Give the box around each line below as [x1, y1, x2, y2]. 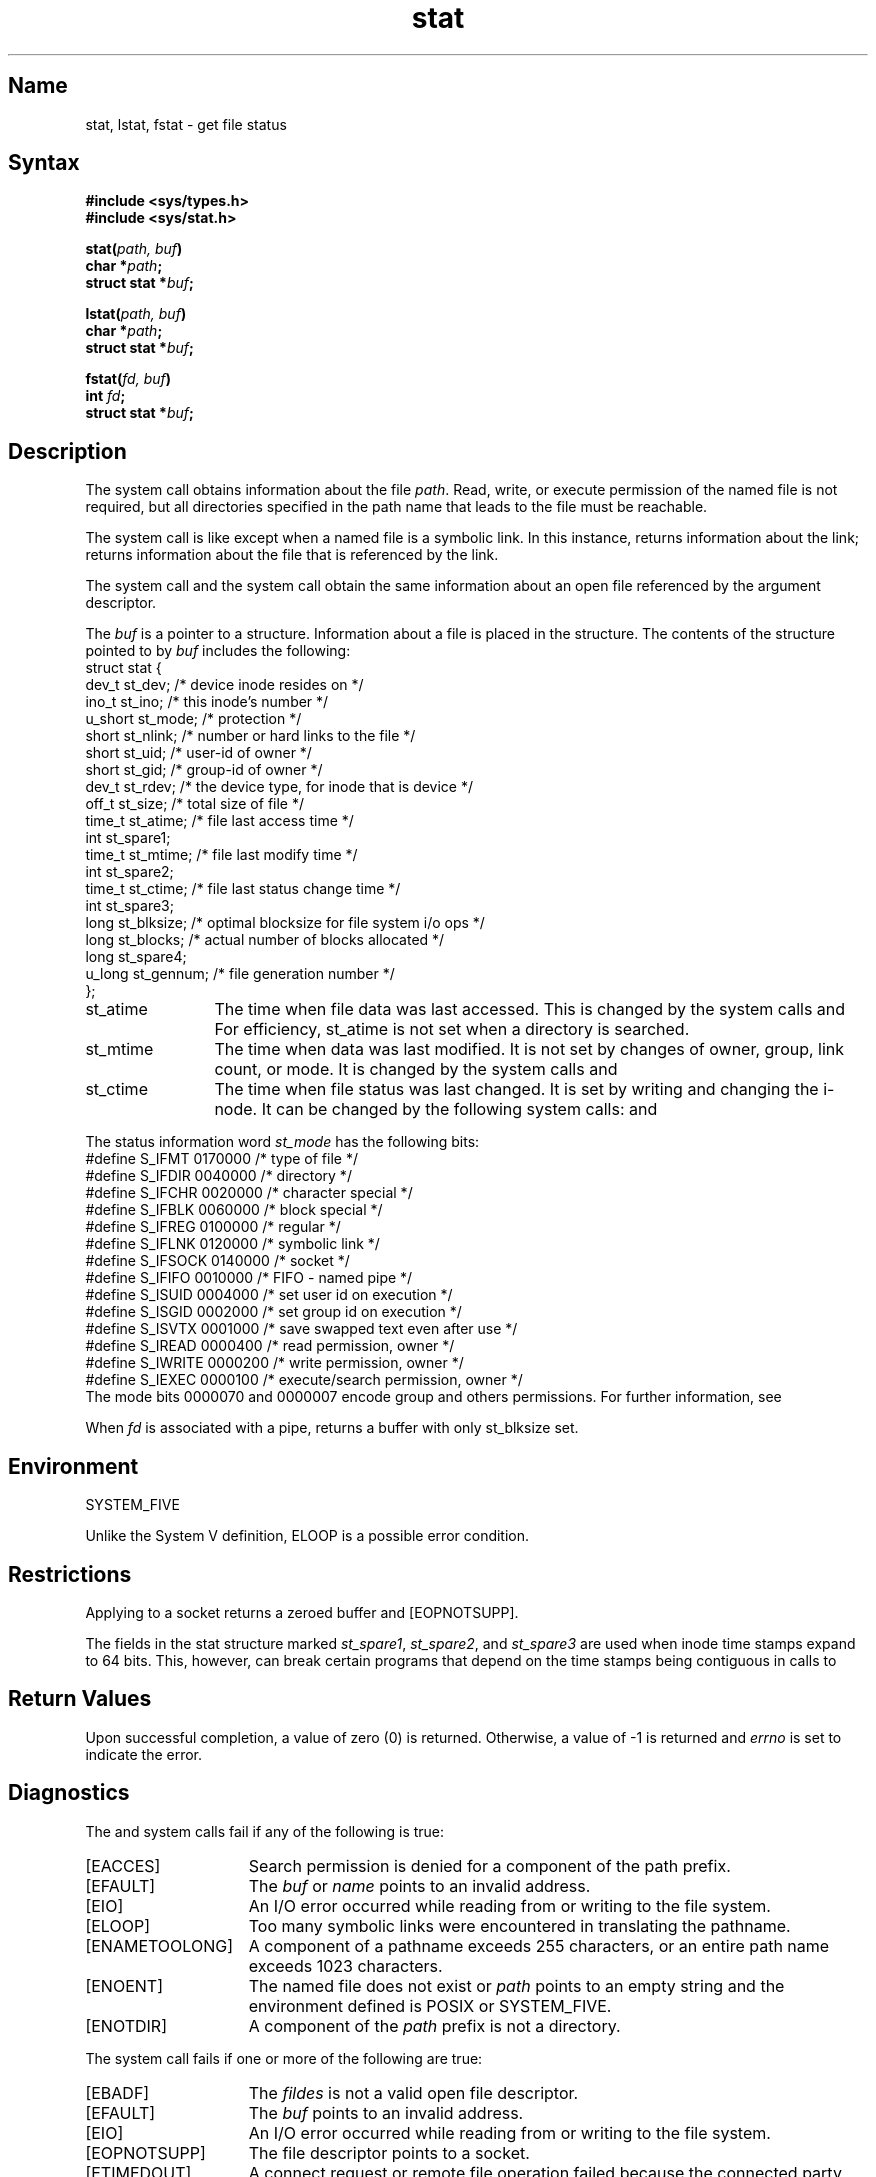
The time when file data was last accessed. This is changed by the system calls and [214, 999, 846, 1020]
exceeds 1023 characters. [248, 1955, 443, 1976]
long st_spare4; [85, 948, 187, 966]
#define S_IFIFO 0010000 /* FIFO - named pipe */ [85, 1269, 413, 1287]
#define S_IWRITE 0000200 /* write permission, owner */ [85, 1354, 464, 1372]
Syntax [8, 150, 80, 176]
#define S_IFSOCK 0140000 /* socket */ [85, 1252, 350, 1270]
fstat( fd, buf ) [85, 370, 172, 388]
